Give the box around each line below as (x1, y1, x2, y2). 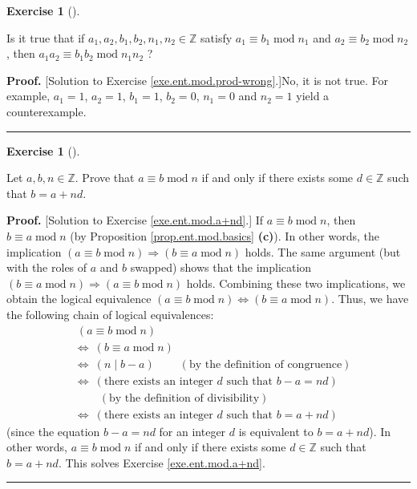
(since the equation (6, 422, 100, 439)
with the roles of (6, 259, 87, 276)
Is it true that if (6, 29, 85, 46)
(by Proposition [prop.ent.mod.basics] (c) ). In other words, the (70, 227, 379, 244)
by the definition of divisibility (109, 392, 260, 404)
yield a (296, 87, 330, 104)
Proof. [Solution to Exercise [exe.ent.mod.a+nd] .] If (6, 212, 264, 228)
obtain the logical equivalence (6, 290, 152, 307)
